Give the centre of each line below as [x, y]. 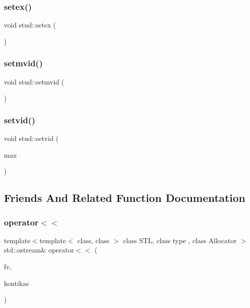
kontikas [16, 283]
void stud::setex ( [30, 25]
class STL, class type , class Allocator [180, 240]
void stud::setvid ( [31, 138]
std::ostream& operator [39, 250]
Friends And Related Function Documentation [125, 198]
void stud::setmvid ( [34, 81]
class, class [94, 240]
